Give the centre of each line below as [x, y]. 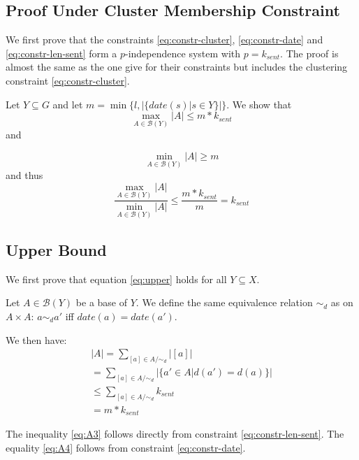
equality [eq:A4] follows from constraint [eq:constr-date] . [126, 447]
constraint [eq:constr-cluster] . [68, 80]
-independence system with [183, 53]
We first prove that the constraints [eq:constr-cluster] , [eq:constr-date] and [164, 39]
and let [68, 104]
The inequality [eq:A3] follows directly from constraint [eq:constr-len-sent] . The [175, 434]
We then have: [36, 339]
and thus [24, 175]
